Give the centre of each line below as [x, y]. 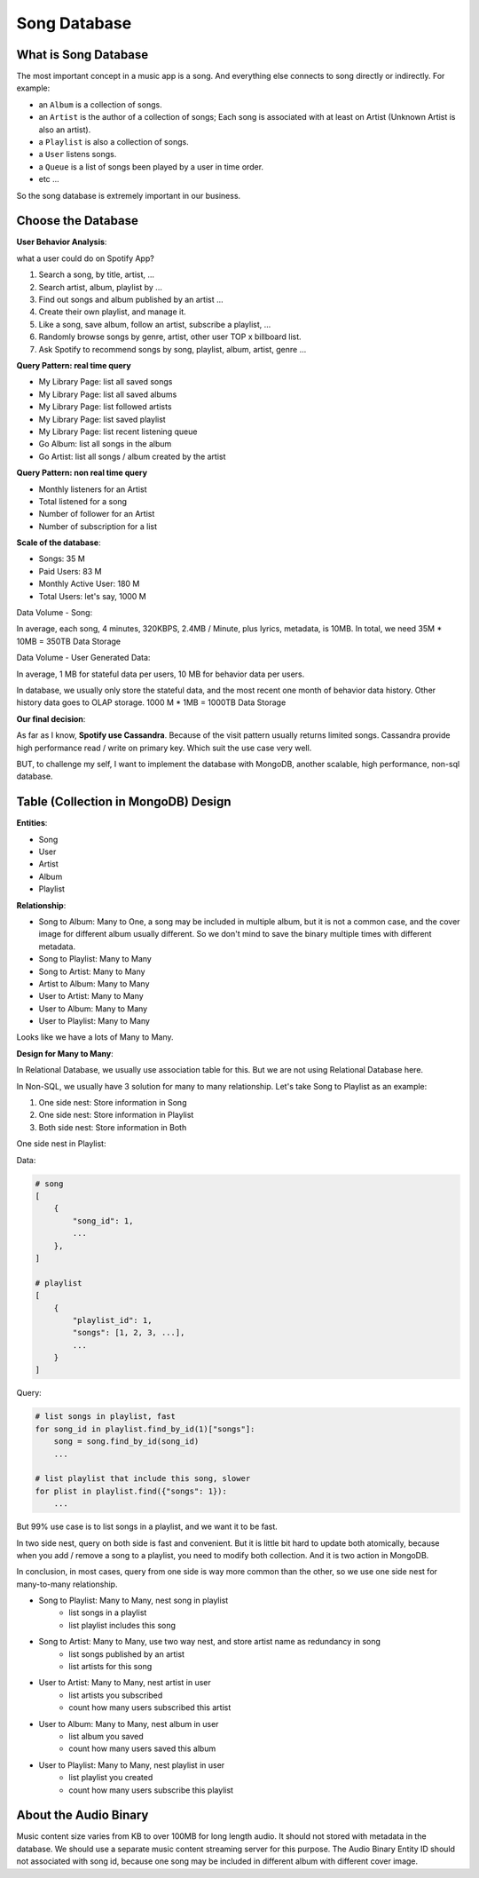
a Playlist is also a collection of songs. [114, 142]
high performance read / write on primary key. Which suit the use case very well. [164, 748]
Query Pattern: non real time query [82, 473]
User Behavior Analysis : [62, 242]
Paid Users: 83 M [70, 571]
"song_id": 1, [103, 1220]
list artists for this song [110, 1667]
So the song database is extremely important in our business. [129, 195]
